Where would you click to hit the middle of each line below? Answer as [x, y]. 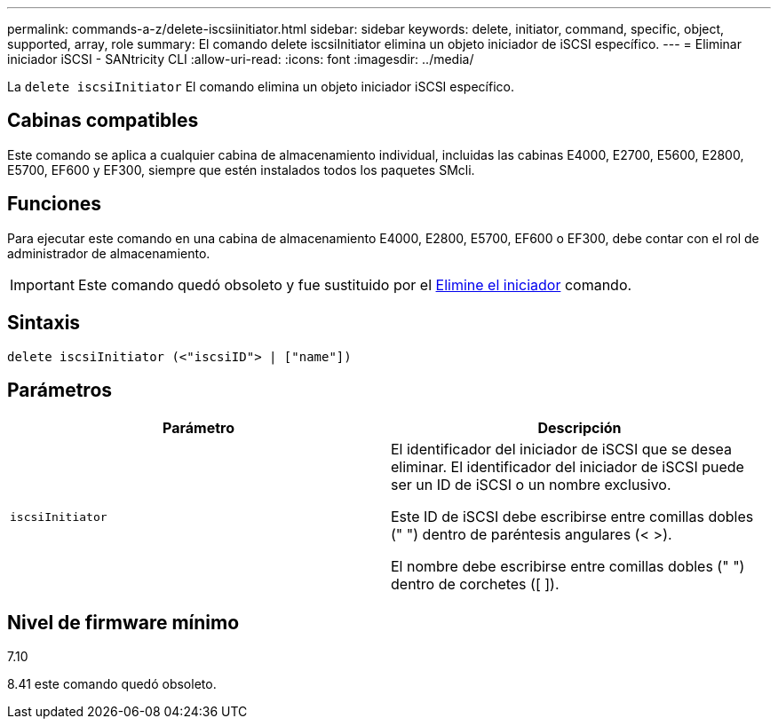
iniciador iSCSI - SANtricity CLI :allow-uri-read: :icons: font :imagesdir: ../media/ [241, 59]
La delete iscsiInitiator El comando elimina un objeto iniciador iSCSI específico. [261, 87]
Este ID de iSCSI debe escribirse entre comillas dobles [572, 517]
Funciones [55, 204]
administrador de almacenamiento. [109, 253]
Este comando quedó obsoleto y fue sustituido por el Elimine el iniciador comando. [355, 284]
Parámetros [60, 390]
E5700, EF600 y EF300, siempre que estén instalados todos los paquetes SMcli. [241, 170]
